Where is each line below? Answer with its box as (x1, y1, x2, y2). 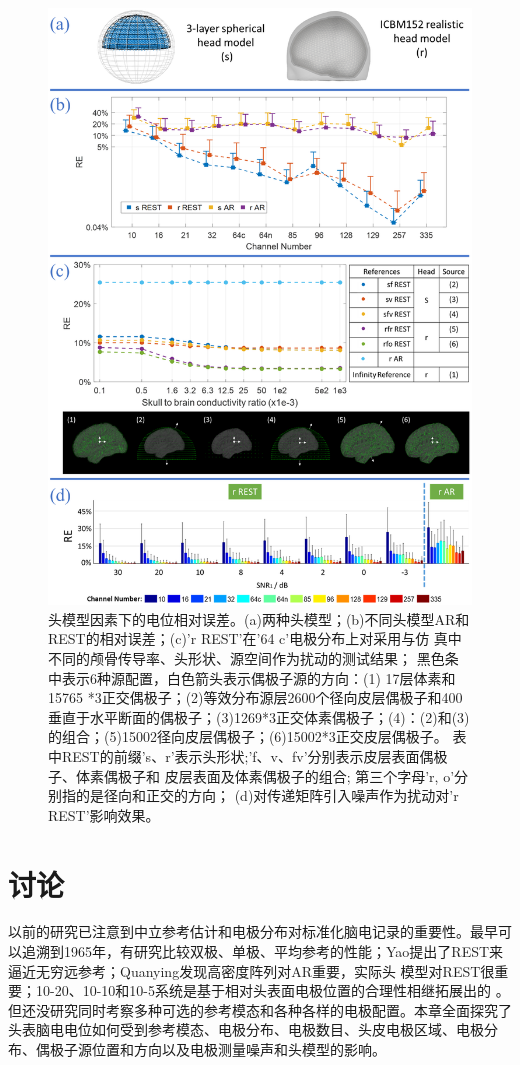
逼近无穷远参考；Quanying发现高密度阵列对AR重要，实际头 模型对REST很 (8, 960, 495, 981)
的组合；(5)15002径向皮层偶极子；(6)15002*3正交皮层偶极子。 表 (48, 726, 467, 747)
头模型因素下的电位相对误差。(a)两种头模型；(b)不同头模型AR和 (48, 608, 470, 629)
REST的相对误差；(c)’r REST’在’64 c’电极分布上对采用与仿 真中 (48, 628, 462, 649)
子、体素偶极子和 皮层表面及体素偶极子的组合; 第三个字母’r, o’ (48, 765, 455, 786)
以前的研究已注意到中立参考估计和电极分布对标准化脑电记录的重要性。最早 (8, 921, 498, 942)
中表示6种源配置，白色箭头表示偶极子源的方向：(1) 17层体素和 (48, 667, 456, 688)
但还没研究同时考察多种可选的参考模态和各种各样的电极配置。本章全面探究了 (8, 999, 512, 1020)
